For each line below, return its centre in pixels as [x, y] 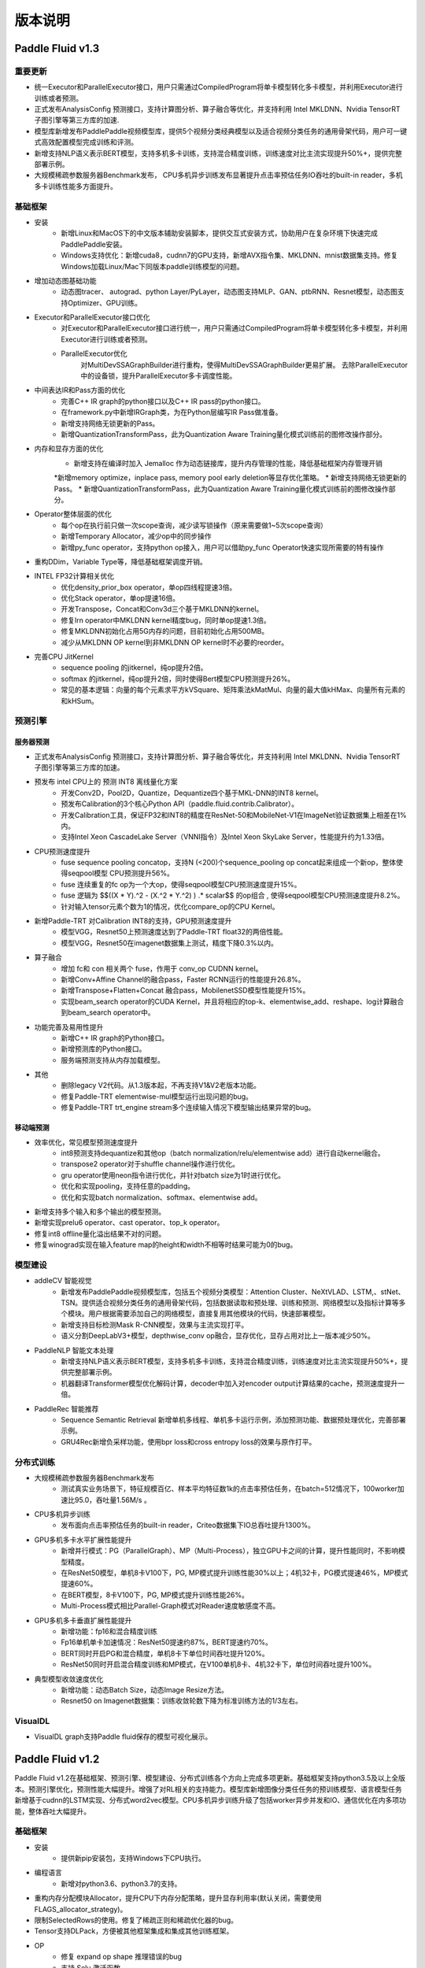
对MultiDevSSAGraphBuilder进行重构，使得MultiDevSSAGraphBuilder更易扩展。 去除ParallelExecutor [244, 364]
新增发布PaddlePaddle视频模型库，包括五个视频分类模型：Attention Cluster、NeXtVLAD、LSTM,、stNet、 [233, 1292]
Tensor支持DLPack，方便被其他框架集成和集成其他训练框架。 [134, 1931]
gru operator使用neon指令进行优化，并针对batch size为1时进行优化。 [173, 1175]
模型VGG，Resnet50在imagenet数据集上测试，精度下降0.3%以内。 [170, 943]
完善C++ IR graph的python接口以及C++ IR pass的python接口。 [163, 401]
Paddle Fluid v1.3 [57, 48]
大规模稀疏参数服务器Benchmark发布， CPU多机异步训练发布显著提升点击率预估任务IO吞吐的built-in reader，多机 [218, 175]
